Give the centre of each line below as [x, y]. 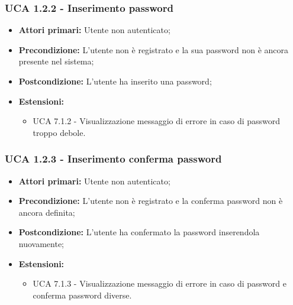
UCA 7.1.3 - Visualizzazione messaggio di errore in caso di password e [160, 283]
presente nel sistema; [56, 61]
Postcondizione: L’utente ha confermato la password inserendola [139, 232]
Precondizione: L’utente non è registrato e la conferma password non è [151, 201]
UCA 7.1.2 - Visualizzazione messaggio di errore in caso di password [157, 121]
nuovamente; [41, 243]
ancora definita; [47, 212]
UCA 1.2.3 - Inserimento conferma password [113, 159]
